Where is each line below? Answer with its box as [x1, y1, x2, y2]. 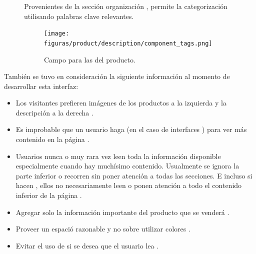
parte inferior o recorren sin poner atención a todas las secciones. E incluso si [15, 170, 252, 180]
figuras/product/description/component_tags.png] [44, 39, 212, 47]
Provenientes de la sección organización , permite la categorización [24, 1, 227, 11]
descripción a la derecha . [15, 107, 93, 117]
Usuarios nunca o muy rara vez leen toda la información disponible [15, 150, 221, 161]
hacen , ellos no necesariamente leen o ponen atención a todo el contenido [15, 180, 242, 190]
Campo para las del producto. [44, 54, 135, 64]
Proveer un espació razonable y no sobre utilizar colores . [15, 223, 190, 234]
